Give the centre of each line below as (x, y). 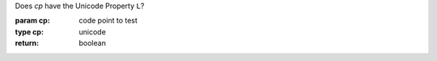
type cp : (30, 31)
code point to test (108, 21)
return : (27, 43)
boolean (93, 43)
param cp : (32, 21)
